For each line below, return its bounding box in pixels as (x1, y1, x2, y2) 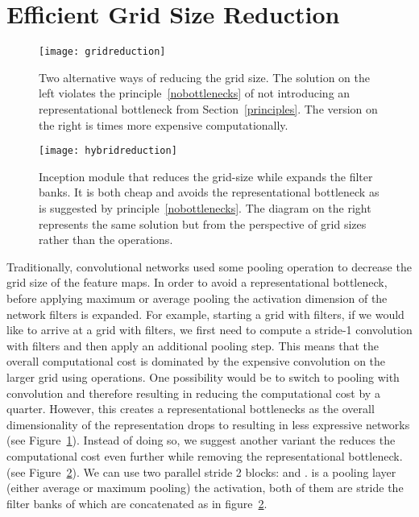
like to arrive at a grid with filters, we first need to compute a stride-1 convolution (6, 321, 413, 338)
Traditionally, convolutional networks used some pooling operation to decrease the (6, 258, 412, 275)
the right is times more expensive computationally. (39, 116, 288, 133)
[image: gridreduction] (39, 46, 166, 58)
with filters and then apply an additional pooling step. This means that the (6, 337, 380, 354)
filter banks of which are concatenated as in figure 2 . (6, 494, 268, 511)
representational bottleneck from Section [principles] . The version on (39, 100, 378, 117)
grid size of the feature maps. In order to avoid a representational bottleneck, (6, 274, 388, 291)
